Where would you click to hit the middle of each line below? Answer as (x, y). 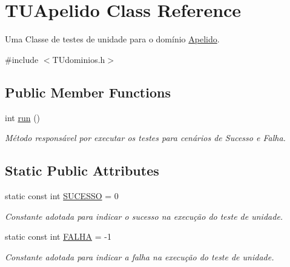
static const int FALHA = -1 (58, 236)
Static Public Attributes (82, 170)
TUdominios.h (79, 59)
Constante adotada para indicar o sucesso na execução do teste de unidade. (144, 216)
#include (22, 59)
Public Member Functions (88, 92)
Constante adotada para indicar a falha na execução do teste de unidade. (140, 256)
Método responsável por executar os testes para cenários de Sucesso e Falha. (145, 138)
